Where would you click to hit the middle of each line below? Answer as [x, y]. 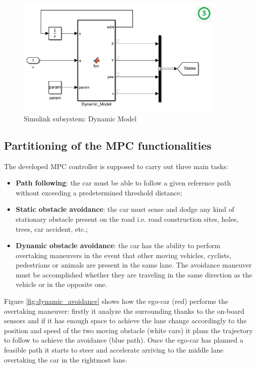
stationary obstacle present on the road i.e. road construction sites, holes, [127, 219]
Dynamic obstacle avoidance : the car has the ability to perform [118, 245]
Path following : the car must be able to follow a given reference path [123, 183]
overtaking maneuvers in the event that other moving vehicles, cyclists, [124, 255]
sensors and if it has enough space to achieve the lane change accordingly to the [125, 321]
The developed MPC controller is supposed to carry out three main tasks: [116, 166]
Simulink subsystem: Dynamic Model [80, 118]
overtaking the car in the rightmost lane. [66, 359]
